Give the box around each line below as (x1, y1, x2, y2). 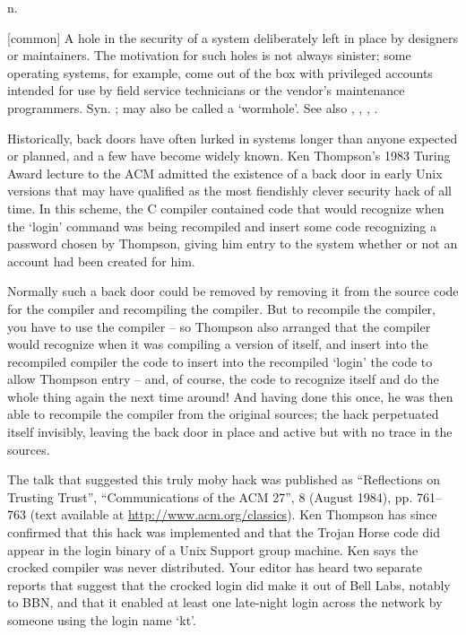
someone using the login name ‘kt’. (7, 611, 196, 629)
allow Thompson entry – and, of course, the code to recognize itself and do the (7, 370, 439, 388)
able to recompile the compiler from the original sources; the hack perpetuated (7, 404, 439, 423)
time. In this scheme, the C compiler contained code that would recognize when (7, 198, 444, 217)
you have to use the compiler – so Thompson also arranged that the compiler (7, 317, 431, 335)
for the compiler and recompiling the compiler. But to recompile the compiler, (7, 299, 436, 317)
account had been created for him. (7, 251, 195, 270)
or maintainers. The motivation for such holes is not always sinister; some (7, 46, 411, 65)
